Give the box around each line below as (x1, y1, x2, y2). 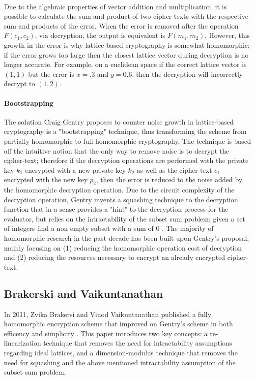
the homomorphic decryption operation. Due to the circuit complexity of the (4, 185, 234, 195)
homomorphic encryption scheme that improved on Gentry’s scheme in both (4, 318, 233, 329)
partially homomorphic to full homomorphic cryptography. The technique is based (4, 135, 251, 146)
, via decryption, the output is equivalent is (35, 30, 166, 40)
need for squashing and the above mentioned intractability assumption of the (4, 357, 236, 367)
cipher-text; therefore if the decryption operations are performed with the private (4, 155, 249, 165)
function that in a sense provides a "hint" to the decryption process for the (4, 204, 228, 214)
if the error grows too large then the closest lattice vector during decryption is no (4, 49, 249, 60)
